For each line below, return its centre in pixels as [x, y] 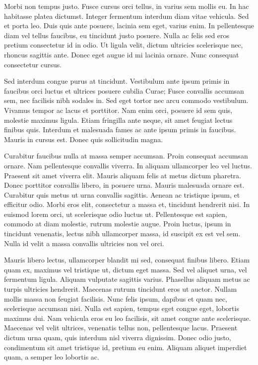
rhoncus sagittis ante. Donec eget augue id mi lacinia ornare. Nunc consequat [122, 54]
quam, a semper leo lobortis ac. [52, 357]
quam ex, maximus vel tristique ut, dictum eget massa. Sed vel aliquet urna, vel [126, 269]
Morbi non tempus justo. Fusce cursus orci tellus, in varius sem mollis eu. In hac [127, 6]
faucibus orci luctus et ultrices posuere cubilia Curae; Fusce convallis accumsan [124, 90]
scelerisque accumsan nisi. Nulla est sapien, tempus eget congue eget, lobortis [122, 308]
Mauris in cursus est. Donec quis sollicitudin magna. [84, 139]
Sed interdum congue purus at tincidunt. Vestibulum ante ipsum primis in [117, 81]
